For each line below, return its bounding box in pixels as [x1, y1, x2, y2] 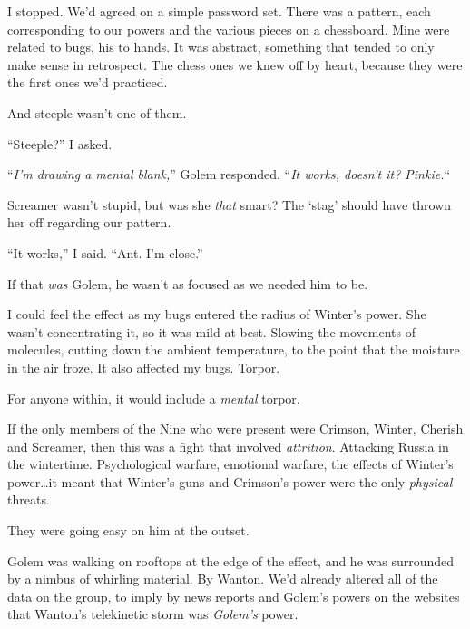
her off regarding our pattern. [7, 213, 171, 232]
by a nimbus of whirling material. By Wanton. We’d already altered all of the [7, 569, 438, 588]
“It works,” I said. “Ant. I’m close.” [7, 243, 203, 262]
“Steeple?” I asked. [7, 134, 113, 153]
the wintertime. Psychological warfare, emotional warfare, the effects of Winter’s [7, 454, 454, 474]
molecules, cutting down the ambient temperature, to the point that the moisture [7, 340, 460, 359]
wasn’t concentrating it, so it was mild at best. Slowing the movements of [7, 322, 416, 341]
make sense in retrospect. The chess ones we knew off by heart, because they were [7, 55, 463, 74]
